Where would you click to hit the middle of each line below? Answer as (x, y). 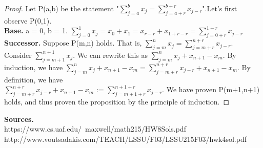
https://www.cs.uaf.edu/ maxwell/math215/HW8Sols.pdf (95, 129)
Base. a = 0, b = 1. (36, 30)
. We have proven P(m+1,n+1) (211, 89)
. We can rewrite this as (110, 55)
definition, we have (34, 79)
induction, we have (34, 67)
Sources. (19, 119)
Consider (18, 55)
